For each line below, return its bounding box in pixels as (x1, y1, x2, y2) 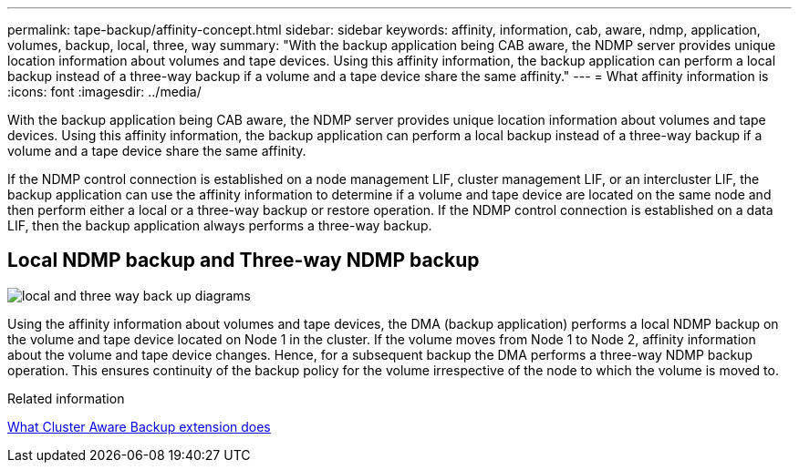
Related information (7, 390, 125, 406)
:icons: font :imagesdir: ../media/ (7, 84, 202, 99)
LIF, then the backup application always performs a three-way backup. (7, 218, 432, 233)
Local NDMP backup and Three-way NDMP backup (7, 249, 480, 272)
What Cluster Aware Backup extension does (7, 418, 271, 434)
